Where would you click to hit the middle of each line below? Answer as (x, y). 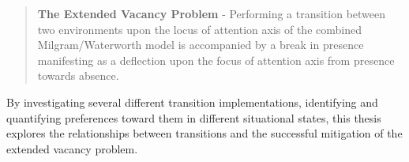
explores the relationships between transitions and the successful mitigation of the (204, 133)
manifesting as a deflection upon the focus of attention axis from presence (216, 60)
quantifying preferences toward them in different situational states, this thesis (194, 117)
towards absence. (78, 75)
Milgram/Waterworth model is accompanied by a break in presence (201, 45)
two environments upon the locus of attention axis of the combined (199, 29)
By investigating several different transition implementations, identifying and (192, 102)
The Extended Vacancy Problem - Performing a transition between (212, 13)
